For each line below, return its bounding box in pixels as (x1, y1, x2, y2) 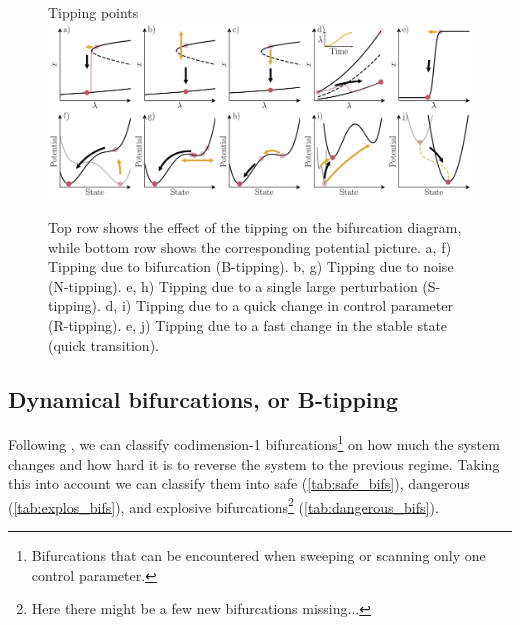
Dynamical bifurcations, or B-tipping (8, 383, 399, 414)
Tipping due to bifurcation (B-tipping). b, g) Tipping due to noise (48, 256, 454, 277)
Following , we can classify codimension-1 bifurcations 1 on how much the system (8, 431, 500, 454)
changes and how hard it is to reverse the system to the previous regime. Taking (8, 453, 500, 474)
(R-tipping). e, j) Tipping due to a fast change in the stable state (48, 314, 448, 335)
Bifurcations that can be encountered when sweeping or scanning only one (31, 545, 486, 566)
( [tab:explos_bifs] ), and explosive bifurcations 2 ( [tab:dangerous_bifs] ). (8, 493, 439, 517)
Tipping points (48, 2, 139, 22)
